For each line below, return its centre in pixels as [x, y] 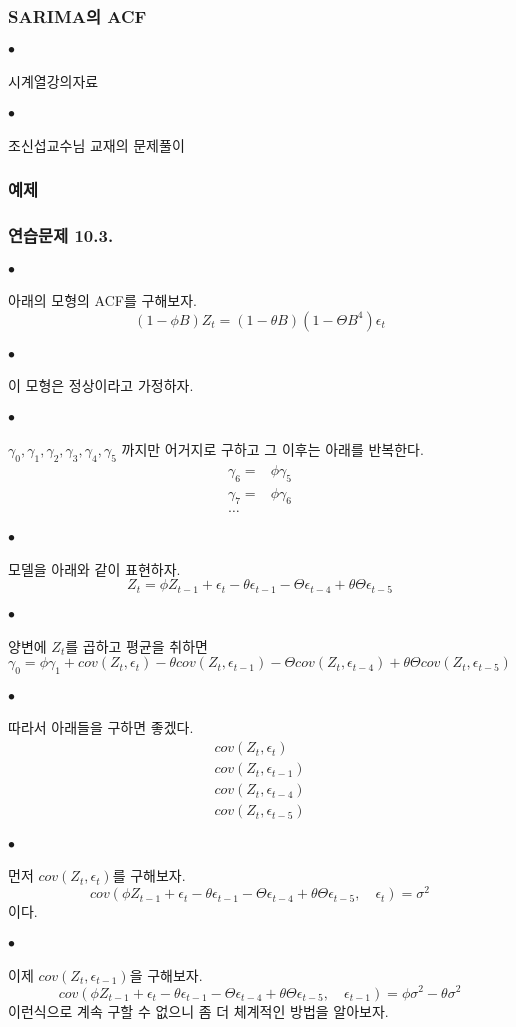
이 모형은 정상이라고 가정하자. [101, 385]
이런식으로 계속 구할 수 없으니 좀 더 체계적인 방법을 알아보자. [198, 1010]
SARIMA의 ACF [77, 15]
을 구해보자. [166, 974]
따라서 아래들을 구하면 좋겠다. [101, 727]
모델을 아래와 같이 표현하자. [94, 568]
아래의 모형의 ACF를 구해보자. [102, 300]
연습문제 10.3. [61, 235]
